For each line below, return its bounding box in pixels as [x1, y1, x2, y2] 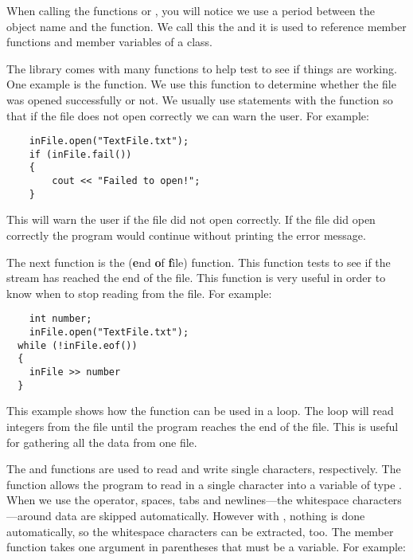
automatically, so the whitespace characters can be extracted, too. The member [6, 523, 394, 539]
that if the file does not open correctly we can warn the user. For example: [6, 107, 369, 123]
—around [6, 507, 52, 523]
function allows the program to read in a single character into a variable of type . [6, 476, 402, 492]
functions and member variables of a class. [6, 33, 212, 50]
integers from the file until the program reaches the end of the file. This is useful [6, 417, 399, 434]
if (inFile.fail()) [29, 148, 132, 160]
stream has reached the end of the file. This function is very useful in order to [6, 269, 386, 286]
